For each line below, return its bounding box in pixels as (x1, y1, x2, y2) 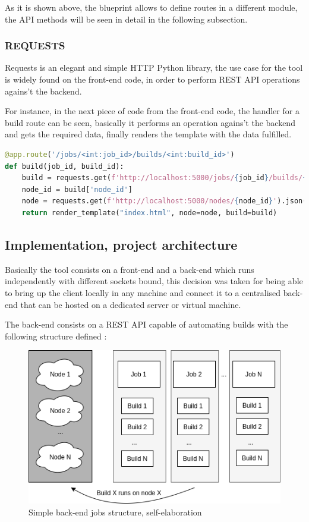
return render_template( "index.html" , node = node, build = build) (21, 208, 278, 217)
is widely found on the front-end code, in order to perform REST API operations (5, 73, 300, 85)
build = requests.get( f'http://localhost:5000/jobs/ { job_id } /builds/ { (21, 174, 307, 183)
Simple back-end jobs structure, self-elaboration (29, 506, 202, 518)
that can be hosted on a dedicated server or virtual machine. (20, 298, 241, 310)
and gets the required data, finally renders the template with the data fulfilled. (5, 128, 292, 140)
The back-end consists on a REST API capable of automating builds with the (5, 318, 288, 331)
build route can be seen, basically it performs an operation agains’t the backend (5, 116, 295, 128)
